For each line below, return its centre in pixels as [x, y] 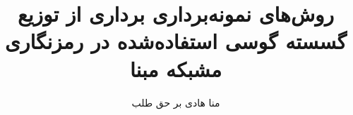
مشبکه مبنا [176, 68]
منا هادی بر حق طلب [176, 102]
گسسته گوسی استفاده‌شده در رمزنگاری [176, 41]
